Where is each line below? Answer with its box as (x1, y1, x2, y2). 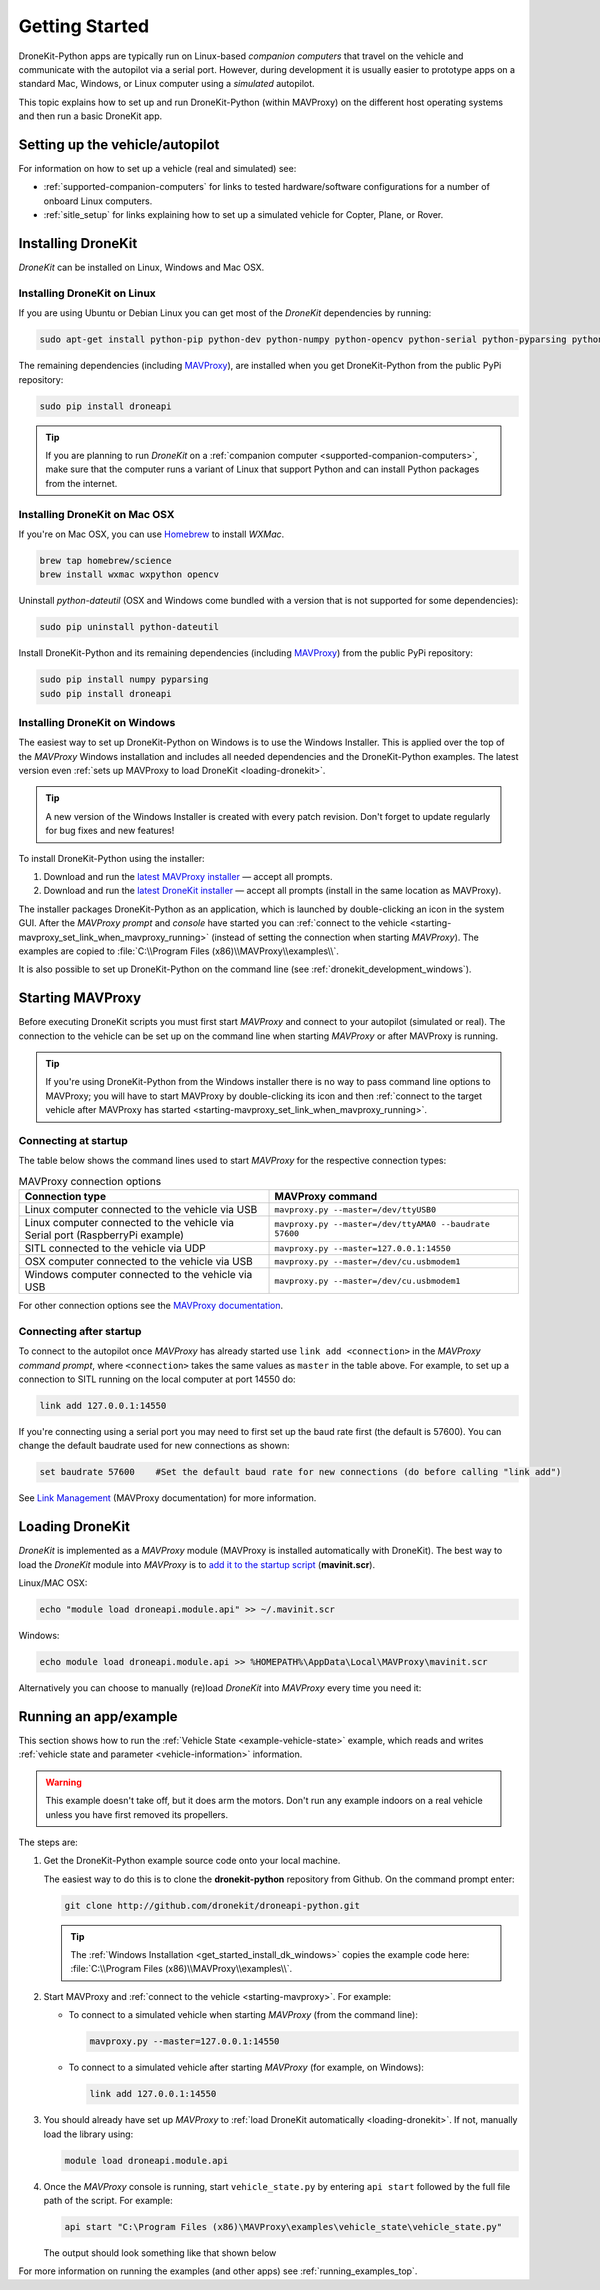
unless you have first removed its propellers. (45, 1808, 229, 1820)
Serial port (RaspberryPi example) (24, 1228, 185, 1242)
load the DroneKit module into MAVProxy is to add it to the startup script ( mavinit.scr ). (18, 1558, 375, 1570)
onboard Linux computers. (43, 195, 153, 207)
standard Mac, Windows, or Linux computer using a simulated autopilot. (18, 78, 315, 90)
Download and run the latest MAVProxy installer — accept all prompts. (43, 871, 333, 883)
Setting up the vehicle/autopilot (18, 136, 220, 153)
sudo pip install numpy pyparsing (39, 674, 209, 685)
